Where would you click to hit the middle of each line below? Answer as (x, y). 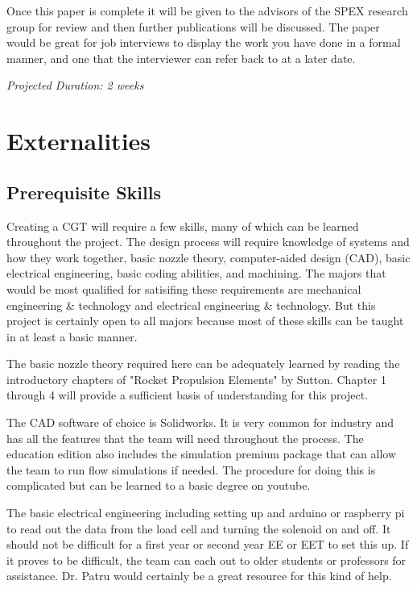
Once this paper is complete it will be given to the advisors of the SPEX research (207, 10)
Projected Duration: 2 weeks (75, 85)
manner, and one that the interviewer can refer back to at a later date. (181, 58)
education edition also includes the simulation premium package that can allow (202, 454)
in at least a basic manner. (72, 336)
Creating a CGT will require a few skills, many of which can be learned (183, 226)
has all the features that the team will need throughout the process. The (185, 438)
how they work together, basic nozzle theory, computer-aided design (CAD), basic (208, 257)
